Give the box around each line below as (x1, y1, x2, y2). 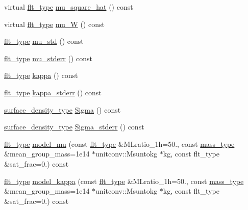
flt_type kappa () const (4, 70, 78, 81)
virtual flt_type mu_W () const (4, 18, 105, 29)
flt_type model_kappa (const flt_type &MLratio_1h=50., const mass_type (4, 175, 244, 186)
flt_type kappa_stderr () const (4, 87, 102, 97)
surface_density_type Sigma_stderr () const (4, 121, 144, 132)
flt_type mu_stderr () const (4, 52, 92, 63)
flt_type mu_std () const (4, 36, 84, 46)
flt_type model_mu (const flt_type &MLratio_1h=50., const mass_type (4, 138, 235, 149)
